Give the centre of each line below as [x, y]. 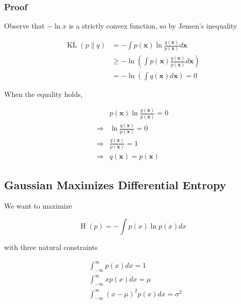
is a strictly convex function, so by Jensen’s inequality [153, 26]
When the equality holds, [44, 94]
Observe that [24, 26]
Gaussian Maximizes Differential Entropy [115, 184]
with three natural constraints [51, 247]
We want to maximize [38, 206]
